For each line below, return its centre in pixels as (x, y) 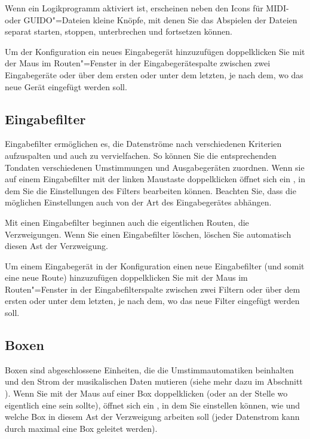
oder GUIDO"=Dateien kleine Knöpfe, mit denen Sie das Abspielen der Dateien (151, 19)
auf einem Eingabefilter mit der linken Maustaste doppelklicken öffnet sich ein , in (155, 179)
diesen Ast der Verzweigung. (56, 246)
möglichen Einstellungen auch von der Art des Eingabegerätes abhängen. (138, 202)
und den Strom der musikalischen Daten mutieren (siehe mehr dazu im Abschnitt (154, 381)
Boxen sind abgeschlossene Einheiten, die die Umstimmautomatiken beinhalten (149, 369)
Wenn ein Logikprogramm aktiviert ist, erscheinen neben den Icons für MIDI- (147, 8)
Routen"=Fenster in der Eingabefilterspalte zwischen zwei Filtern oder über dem (153, 289)
